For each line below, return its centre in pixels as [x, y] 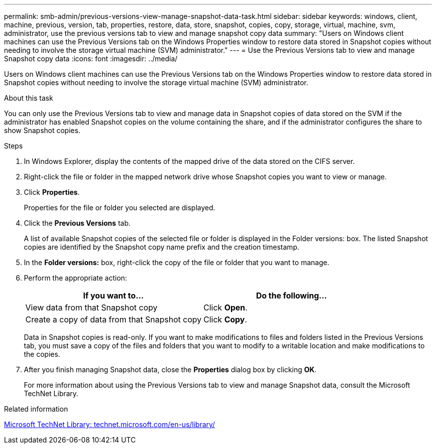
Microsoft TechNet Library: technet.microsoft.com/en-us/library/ [109, 424]
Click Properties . [52, 192]
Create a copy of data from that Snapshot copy [113, 319]
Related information [36, 409]
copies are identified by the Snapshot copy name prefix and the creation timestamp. [162, 247]
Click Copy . [225, 319]
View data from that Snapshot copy [92, 307]
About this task [29, 98]
